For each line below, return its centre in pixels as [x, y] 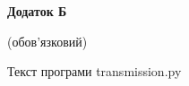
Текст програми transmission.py [94, 71]
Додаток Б [37, 11]
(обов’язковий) [47, 41]
